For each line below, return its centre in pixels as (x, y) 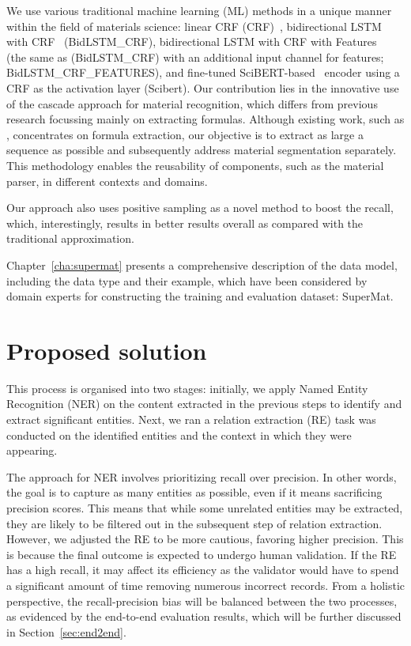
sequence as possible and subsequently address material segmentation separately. (202, 150)
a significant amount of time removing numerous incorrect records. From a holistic (205, 585)
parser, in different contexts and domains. (107, 181)
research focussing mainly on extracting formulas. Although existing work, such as (205, 119)
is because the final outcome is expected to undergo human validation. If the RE (202, 554)
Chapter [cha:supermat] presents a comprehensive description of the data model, (202, 264)
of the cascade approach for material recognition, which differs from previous (192, 103)
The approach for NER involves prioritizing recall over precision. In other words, (202, 476)
